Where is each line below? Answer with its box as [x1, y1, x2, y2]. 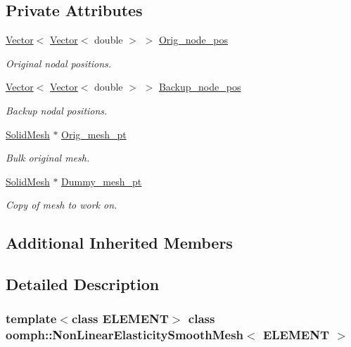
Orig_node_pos [158, 32, 229, 47]
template [6, 310, 57, 327]
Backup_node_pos [158, 79, 241, 94]
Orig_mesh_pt [61, 126, 127, 141]
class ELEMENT [71, 310, 169, 327]
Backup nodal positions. [6, 103, 108, 117]
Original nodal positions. [6, 55, 112, 70]
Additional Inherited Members [6, 232, 233, 254]
